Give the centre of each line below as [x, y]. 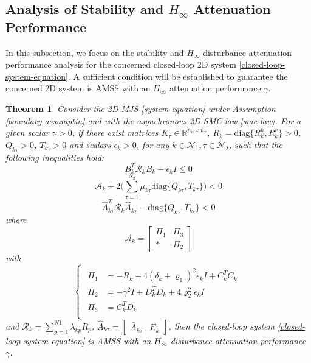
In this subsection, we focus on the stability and [95, 52]
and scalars [90, 144]
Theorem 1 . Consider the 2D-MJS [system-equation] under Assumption [141, 108]
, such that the [255, 144]
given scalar [27, 132]
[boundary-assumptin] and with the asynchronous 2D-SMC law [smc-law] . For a [153, 120]
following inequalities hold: [55, 157]
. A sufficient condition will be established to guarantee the [178, 76]
